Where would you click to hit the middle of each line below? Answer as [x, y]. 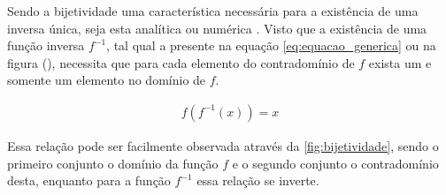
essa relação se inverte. [258, 180]
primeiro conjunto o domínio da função [113, 163]
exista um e [400, 62]
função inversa [46, 45]
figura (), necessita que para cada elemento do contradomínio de [181, 62]
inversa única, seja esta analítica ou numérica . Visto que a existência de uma [217, 28]
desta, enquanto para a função [89, 180]
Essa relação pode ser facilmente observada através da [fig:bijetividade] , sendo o [223, 146]
